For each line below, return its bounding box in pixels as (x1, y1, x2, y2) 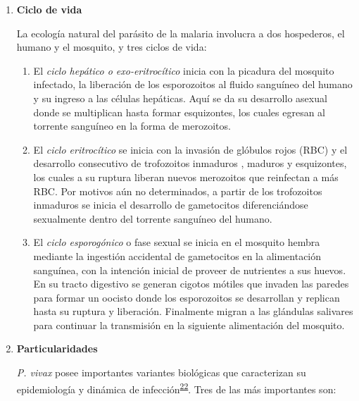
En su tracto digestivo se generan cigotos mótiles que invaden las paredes (33, 276, 349, 291)
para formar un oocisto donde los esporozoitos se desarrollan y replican (33, 290, 340, 304)
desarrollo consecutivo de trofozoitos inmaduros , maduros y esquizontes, (33, 156, 347, 171)
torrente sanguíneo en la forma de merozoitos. (33, 118, 231, 133)
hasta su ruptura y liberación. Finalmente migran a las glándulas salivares (33, 304, 353, 319)
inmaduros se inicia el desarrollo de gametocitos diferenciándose (33, 197, 308, 212)
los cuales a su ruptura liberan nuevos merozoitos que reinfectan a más (33, 169, 339, 184)
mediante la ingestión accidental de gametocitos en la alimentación (33, 248, 322, 263)
